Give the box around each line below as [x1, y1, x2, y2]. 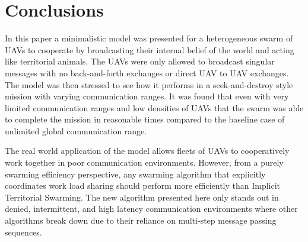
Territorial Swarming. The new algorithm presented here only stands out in [5, 191, 279, 203]
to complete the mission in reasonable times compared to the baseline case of [5, 113, 285, 125]
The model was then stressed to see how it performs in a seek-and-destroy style [5, 78, 293, 91]
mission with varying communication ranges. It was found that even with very [5, 90, 289, 102]
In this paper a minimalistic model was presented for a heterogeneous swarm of [5, 32, 293, 44]
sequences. [5, 225, 42, 238]
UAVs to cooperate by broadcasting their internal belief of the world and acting [5, 43, 294, 56]
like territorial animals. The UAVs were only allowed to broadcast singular [5, 55, 275, 67]
